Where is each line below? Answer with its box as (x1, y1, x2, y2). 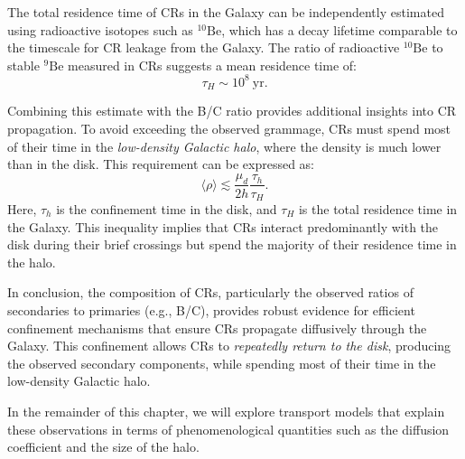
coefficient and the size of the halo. (7, 437, 200, 456)
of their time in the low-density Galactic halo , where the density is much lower (7, 136, 442, 155)
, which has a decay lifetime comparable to (221, 20, 458, 39)
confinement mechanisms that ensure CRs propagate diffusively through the (7, 318, 427, 337)
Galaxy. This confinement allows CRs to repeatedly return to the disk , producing (7, 336, 451, 355)
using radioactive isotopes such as (7, 20, 193, 39)
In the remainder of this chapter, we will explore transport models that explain (7, 401, 445, 420)
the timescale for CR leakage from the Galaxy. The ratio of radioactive (7, 38, 400, 57)
